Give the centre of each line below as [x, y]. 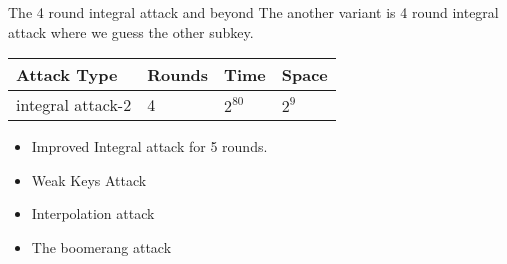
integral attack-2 [74, 105]
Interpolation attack [93, 213]
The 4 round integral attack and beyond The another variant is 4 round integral [253, 12]
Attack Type [67, 75]
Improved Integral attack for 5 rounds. [149, 146]
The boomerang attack [101, 246]
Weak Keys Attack [89, 179]
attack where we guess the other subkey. [131, 31]
